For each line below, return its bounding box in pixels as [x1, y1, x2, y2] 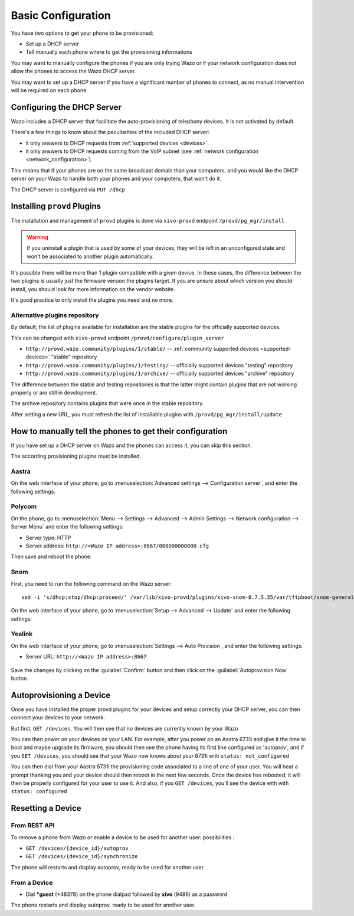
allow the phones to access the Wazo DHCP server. [11, 68, 136, 75]
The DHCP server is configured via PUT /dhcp [11, 186, 125, 193]
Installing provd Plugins [11, 201, 101, 211]
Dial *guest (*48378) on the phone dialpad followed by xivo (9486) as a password [25, 891, 228, 898]
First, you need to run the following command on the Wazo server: [11, 580, 172, 587]
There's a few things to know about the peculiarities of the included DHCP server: [11, 129, 209, 136]
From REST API [11, 822, 55, 830]
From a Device [11, 878, 53, 886]
